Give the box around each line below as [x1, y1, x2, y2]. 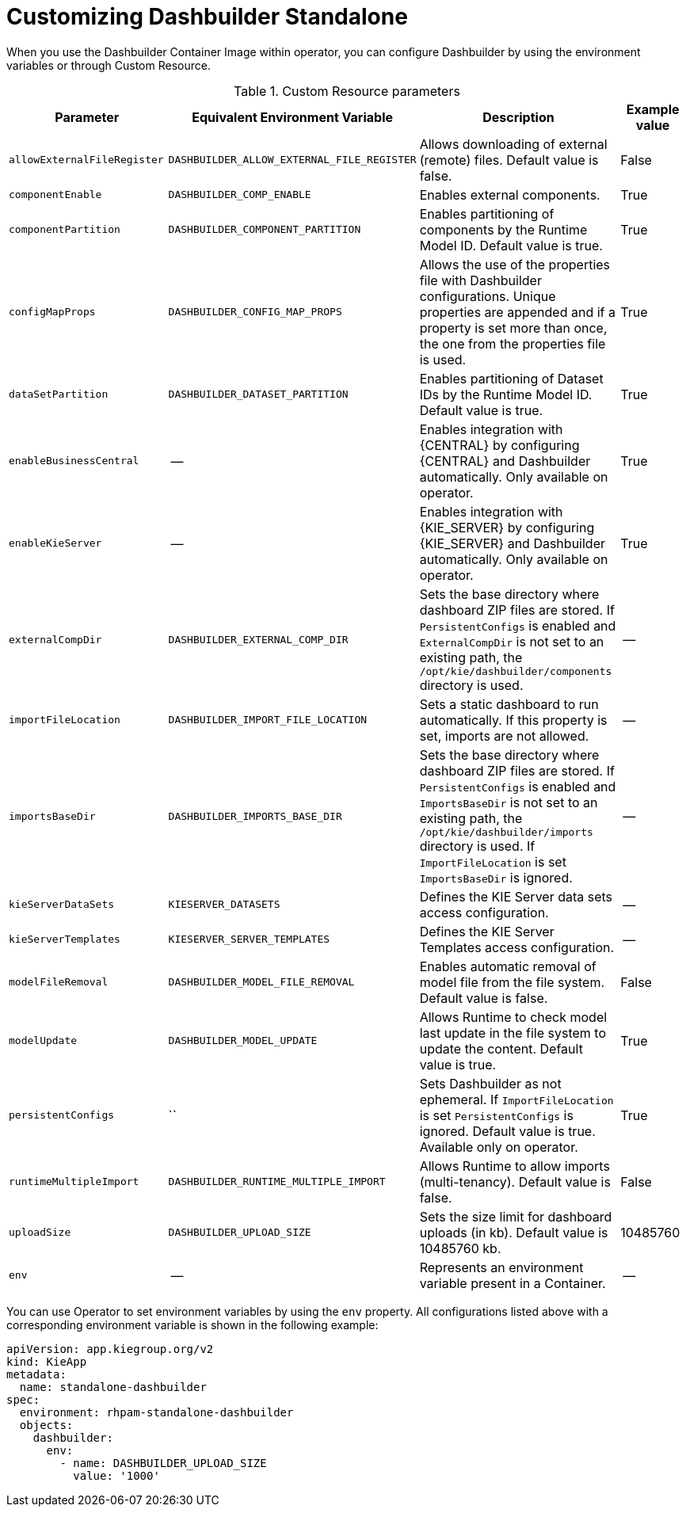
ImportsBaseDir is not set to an [419, 794, 598, 810]
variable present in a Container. [419, 1275, 606, 1291]
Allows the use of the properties [419, 256, 611, 272]
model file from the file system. [419, 974, 605, 990]
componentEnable [9, 189, 102, 201]
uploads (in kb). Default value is [419, 1224, 608, 1241]
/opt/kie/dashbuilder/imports [419, 825, 593, 838]
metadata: [6, 1367, 67, 1381]
